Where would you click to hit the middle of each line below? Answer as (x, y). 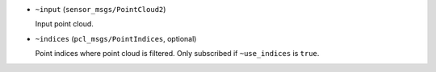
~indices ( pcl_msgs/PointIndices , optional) (116, 38)
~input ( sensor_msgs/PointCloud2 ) (101, 9)
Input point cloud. (65, 24)
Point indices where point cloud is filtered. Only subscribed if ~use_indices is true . (177, 54)
